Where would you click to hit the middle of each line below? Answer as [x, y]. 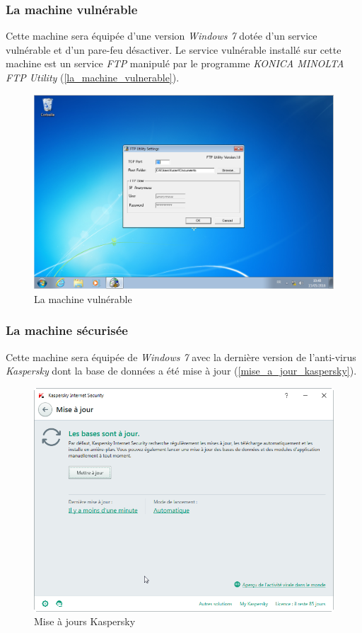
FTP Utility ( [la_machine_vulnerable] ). [93, 77]
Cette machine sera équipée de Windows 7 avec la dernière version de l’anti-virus [181, 357]
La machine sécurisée [67, 330]
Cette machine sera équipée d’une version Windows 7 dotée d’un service [162, 36]
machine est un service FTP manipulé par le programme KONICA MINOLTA [175, 63]
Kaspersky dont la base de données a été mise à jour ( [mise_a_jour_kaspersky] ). [181, 371]
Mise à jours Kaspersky [85, 621]
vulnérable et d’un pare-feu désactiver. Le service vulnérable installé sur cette [174, 49]
